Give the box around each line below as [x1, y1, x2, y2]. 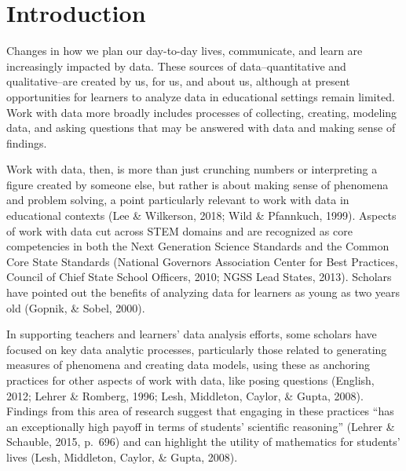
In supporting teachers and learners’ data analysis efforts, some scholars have [6, 326, 377, 342]
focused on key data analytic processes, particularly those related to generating [6, 341, 387, 357]
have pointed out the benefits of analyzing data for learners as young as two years [6, 284, 401, 301]
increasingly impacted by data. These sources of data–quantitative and [6, 57, 346, 74]
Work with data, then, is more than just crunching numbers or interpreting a [6, 161, 378, 177]
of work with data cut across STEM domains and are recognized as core [6, 222, 353, 239]
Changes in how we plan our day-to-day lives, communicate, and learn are [6, 42, 363, 59]
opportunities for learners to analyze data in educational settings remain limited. [6, 88, 395, 104]
